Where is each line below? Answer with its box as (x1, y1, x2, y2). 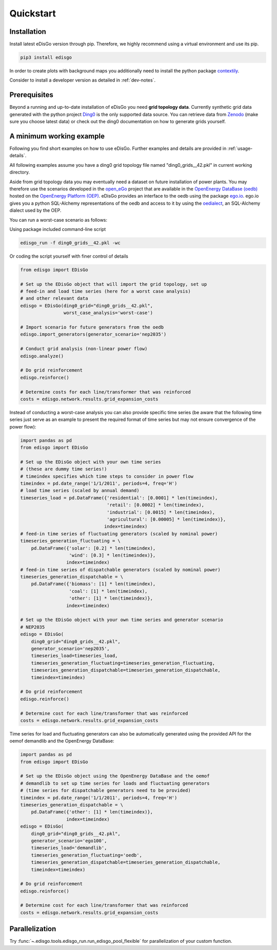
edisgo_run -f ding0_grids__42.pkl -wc (20, 240, 121, 246)
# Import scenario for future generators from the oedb (20, 324, 164, 330)
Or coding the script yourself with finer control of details (9, 253, 128, 259)
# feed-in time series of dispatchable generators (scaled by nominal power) (20, 567, 221, 572)
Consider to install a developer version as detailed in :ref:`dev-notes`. (9, 77, 156, 83)
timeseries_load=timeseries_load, (31, 653, 118, 659)
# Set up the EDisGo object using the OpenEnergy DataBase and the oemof (20, 773, 210, 779)
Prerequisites (9, 90, 53, 100)
